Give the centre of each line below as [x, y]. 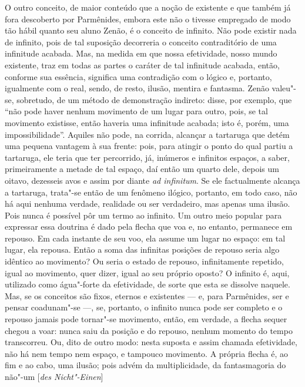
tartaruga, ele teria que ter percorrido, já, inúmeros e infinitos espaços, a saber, [147, 157]
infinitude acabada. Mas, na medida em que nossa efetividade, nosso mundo [141, 53]
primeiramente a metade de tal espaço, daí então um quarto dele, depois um [142, 169]
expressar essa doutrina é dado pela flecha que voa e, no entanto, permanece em [149, 226]
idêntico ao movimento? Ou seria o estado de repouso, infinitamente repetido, [144, 261]
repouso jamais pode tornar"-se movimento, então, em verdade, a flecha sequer [146, 319]
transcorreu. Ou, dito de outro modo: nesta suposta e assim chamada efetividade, [151, 342]
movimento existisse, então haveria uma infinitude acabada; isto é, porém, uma [147, 122]
